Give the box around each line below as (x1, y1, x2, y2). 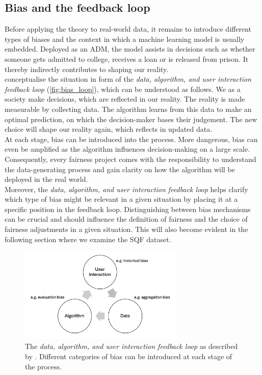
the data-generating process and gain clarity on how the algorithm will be (5, 163, 235, 174)
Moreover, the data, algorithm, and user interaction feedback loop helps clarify (5, 183, 248, 194)
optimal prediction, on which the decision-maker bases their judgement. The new (5, 113, 257, 124)
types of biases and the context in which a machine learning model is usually (5, 33, 245, 44)
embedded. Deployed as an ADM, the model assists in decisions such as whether (5, 43, 255, 54)
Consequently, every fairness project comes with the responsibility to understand (5, 153, 256, 164)
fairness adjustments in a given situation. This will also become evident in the (5, 224, 248, 235)
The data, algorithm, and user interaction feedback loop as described (25, 341, 238, 351)
